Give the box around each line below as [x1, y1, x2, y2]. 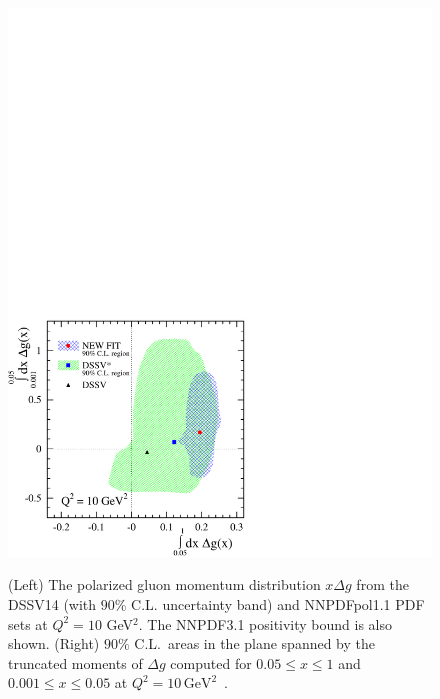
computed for [170, 652, 252, 673]
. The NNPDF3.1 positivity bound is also [138, 613, 393, 634]
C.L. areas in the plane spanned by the [134, 633, 376, 654]
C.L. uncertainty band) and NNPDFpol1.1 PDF [131, 594, 425, 615]
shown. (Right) [8, 633, 100, 654]
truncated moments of [8, 652, 143, 673]
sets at [8, 613, 48, 634]
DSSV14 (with [8, 594, 97, 615]
